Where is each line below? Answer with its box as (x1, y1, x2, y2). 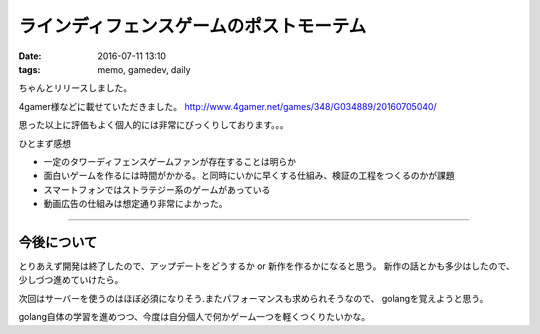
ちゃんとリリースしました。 (18, 82, 133, 94)
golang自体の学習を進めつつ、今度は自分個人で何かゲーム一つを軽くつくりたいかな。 (18, 311, 371, 323)
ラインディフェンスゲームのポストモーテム (18, 15, 367, 37)
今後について (18, 233, 98, 250)
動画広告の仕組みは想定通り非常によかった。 (43, 198, 228, 210)
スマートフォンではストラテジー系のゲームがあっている (43, 183, 271, 195)
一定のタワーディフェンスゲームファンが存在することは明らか (43, 155, 297, 167)
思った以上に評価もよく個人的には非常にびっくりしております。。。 (18, 119, 289, 131)
